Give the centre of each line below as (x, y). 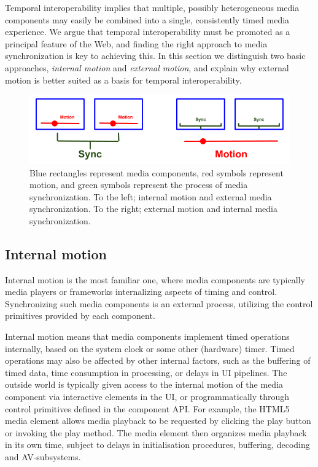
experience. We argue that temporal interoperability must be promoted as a (148, 32)
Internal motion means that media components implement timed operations (147, 336)
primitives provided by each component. (80, 316)
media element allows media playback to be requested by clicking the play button (158, 421)
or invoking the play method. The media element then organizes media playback (156, 432)
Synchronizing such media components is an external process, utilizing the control (159, 303)
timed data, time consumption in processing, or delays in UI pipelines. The (146, 372)
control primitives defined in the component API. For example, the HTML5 (147, 408)
